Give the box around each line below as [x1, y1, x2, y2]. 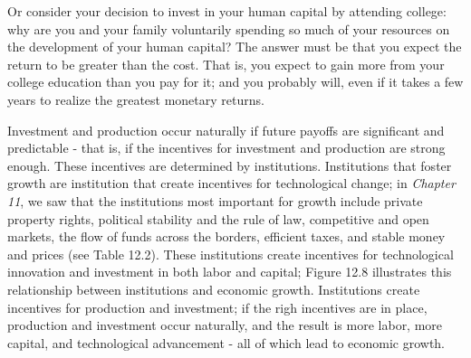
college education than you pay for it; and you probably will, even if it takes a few [7, 72, 464, 91]
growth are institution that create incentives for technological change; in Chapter [7, 174, 456, 193]
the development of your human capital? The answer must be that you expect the [7, 37, 462, 56]
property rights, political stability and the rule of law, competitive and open [7, 209, 429, 228]
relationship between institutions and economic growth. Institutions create [7, 279, 420, 298]
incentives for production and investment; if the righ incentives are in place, [7, 297, 428, 316]
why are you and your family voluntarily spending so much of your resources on [7, 19, 450, 38]
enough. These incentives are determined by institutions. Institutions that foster [7, 155, 452, 174]
